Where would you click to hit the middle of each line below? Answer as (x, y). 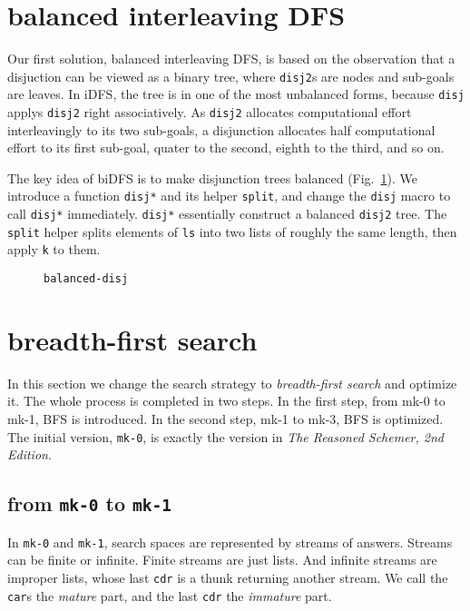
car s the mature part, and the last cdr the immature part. (170, 595)
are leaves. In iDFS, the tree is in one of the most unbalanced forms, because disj (236, 94)
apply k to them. (54, 249)
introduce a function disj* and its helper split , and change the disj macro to (229, 196)
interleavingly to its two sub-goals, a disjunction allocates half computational (221, 129)
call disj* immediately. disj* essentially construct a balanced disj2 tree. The (227, 214)
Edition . (29, 454)
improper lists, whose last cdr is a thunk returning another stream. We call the (228, 577)
